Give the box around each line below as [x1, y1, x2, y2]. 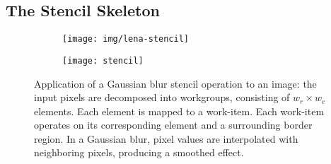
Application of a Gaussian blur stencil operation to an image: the [34, 76, 317, 90]
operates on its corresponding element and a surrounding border [34, 117, 313, 132]
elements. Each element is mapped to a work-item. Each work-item [34, 103, 325, 118]
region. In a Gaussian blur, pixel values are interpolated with [34, 131, 298, 146]
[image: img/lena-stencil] [62, 34, 189, 45]
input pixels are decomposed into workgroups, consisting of [34, 90, 290, 105]
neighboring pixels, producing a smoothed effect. [34, 145, 244, 160]
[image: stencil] [62, 55, 144, 66]
